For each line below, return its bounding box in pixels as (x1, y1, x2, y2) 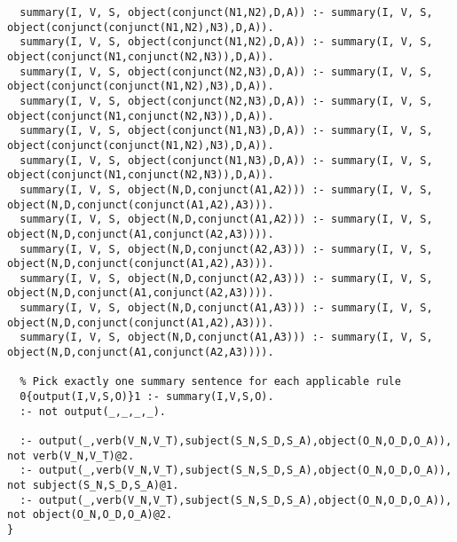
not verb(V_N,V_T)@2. (7, 449, 135, 462)
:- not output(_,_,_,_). (20, 405, 166, 418)
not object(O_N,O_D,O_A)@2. (7, 508, 173, 522)
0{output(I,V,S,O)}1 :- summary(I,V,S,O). (20, 390, 274, 404)
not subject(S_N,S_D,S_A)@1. (7, 479, 179, 491)
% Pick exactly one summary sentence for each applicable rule (20, 375, 401, 389)
